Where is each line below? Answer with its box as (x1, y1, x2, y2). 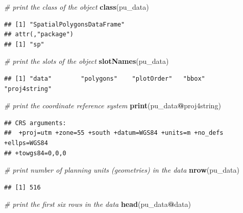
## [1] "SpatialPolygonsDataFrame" (4, 20, 125, 28)
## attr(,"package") (4, 31, 74, 38)
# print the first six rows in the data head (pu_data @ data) (4, 199, 191, 209)
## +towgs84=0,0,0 (4, 149, 66, 157)
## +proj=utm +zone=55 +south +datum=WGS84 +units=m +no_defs (4, 129, 224, 137)
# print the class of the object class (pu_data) (4, 2, 149, 12)
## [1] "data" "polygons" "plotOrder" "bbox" (4, 75, 205, 82)
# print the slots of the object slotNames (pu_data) (4, 56, 169, 66)
